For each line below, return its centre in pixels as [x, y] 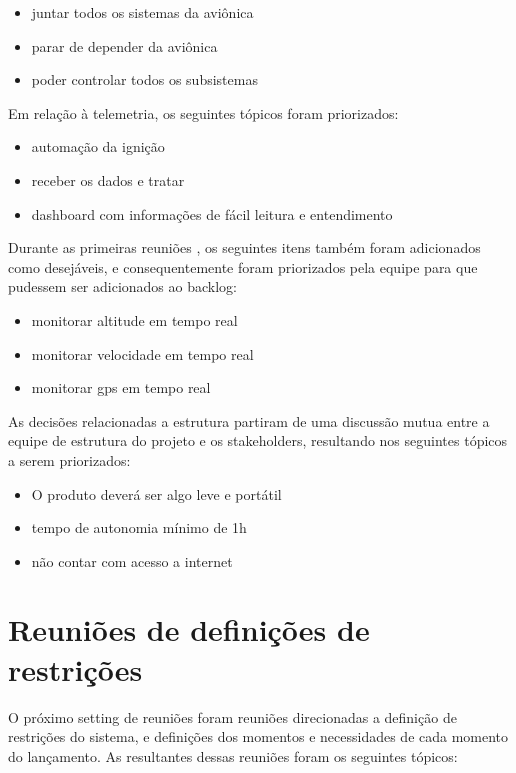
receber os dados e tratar [108, 179]
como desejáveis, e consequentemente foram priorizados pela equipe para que [243, 266]
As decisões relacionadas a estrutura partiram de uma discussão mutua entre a [249, 420]
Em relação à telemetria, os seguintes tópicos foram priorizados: [203, 112]
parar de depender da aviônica [124, 45]
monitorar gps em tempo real [121, 387]
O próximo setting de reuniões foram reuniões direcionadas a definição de [232, 716]
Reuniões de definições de [189, 629]
